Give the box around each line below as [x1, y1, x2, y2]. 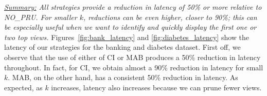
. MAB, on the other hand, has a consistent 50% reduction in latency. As [8, 72, 238, 83]
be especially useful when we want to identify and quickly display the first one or [4, 22, 257, 32]
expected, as [4, 82, 43, 92]
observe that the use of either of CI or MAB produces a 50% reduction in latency [4, 51, 261, 62]
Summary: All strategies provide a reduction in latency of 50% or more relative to [4, 2, 262, 12]
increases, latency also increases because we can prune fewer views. [51, 82, 262, 92]
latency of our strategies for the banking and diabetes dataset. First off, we [4, 42, 241, 52]
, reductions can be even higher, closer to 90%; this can [83, 11, 257, 22]
